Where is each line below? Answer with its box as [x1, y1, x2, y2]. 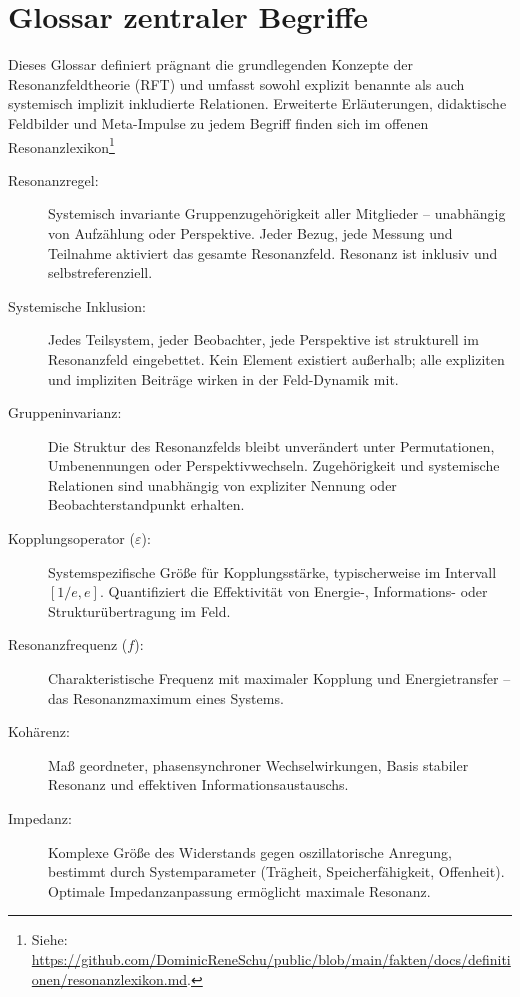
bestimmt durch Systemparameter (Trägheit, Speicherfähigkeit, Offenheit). [48, 861, 505, 882]
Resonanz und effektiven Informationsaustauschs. [48, 774, 349, 795]
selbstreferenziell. [48, 262, 153, 283]
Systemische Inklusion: [8, 295, 146, 316]
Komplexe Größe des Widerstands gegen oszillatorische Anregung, [48, 841, 452, 862]
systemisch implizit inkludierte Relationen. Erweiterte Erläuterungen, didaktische [8, 93, 507, 114]
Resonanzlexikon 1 [8, 133, 115, 157]
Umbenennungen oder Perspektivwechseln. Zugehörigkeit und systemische [48, 455, 500, 476]
